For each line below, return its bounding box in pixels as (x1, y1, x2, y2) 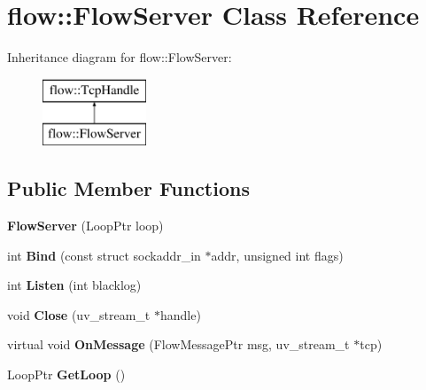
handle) (159, 305, 201, 324)
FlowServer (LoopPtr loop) (7, 216, 164, 235)
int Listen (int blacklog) (7, 276, 142, 294)
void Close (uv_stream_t (7, 305, 151, 324)
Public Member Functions (7, 175, 250, 202)
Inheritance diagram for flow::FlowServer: (7, 48, 232, 66)
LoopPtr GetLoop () (7, 365, 126, 384)
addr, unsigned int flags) (211, 246, 344, 264)
